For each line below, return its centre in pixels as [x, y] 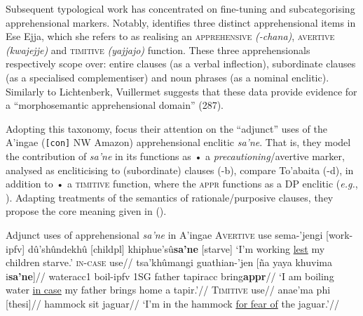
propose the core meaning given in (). [86, 211]
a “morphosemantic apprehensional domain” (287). [115, 105]
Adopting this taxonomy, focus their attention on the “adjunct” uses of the [166, 128]
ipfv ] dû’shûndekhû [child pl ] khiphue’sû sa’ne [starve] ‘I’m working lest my [165, 248]
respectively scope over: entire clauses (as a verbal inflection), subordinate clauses [181, 64]
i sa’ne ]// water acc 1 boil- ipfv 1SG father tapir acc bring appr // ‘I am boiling [170, 276]
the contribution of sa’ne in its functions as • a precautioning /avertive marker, [175, 156]
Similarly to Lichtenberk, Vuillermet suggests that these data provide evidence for [181, 91]
